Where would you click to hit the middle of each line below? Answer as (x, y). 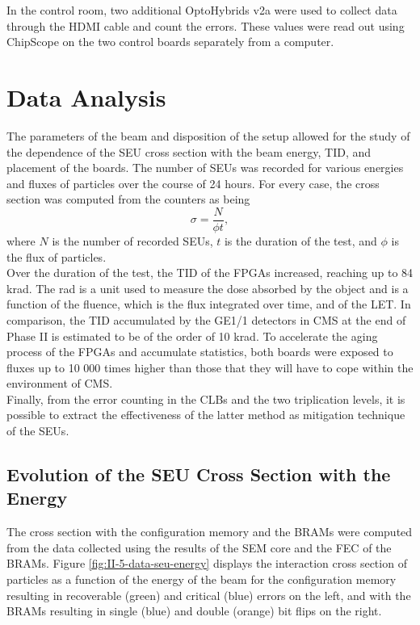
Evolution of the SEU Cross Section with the (199, 474)
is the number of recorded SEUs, (132, 240)
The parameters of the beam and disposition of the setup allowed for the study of (208, 135)
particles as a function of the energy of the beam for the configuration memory (202, 579)
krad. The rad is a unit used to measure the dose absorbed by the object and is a (208, 288)
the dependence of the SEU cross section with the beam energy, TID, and (189, 151)
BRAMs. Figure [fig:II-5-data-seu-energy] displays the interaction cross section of (207, 563)
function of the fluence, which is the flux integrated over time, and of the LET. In (209, 304)
